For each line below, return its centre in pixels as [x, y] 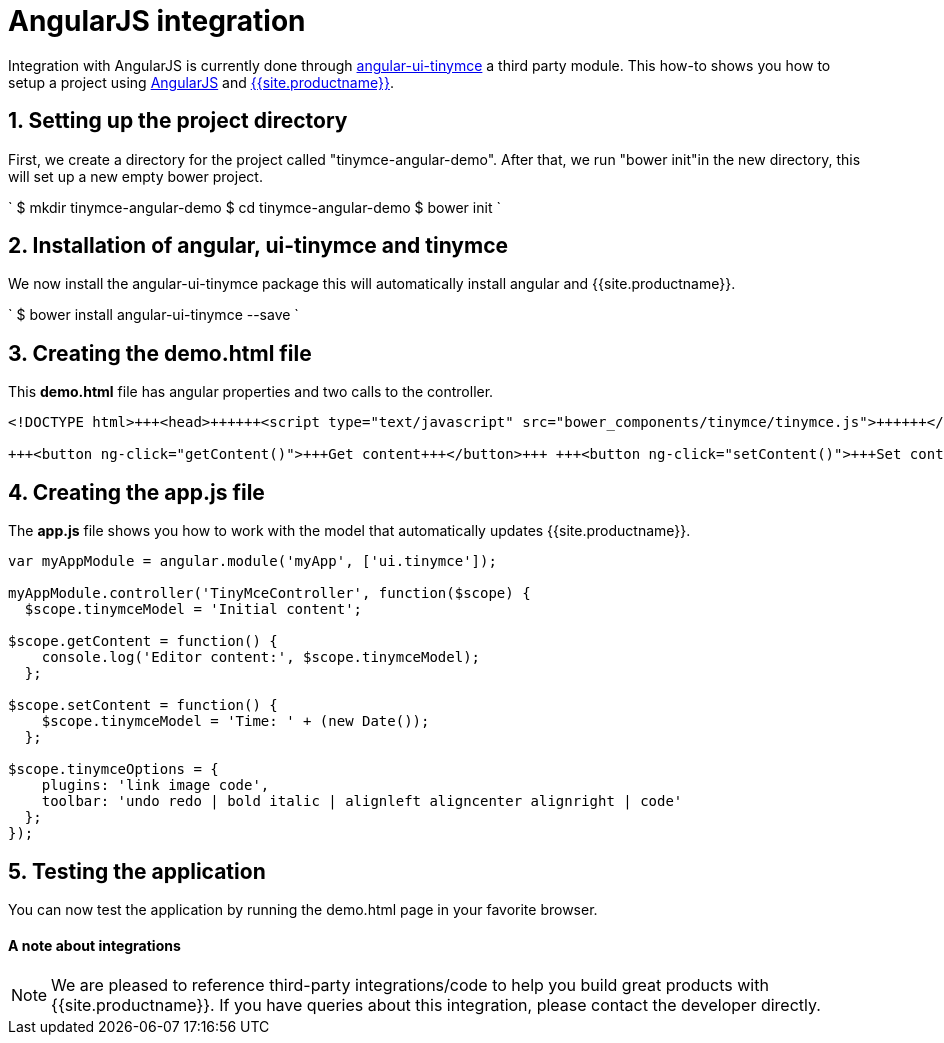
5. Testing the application [137, 871]
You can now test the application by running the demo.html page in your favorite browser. [303, 909]
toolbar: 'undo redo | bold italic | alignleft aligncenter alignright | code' [362, 801]
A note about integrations [94, 945]
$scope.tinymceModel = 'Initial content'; [193, 609]
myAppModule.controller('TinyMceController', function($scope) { [269, 593]
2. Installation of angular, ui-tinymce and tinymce [258, 246]
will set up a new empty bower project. [135, 176]
